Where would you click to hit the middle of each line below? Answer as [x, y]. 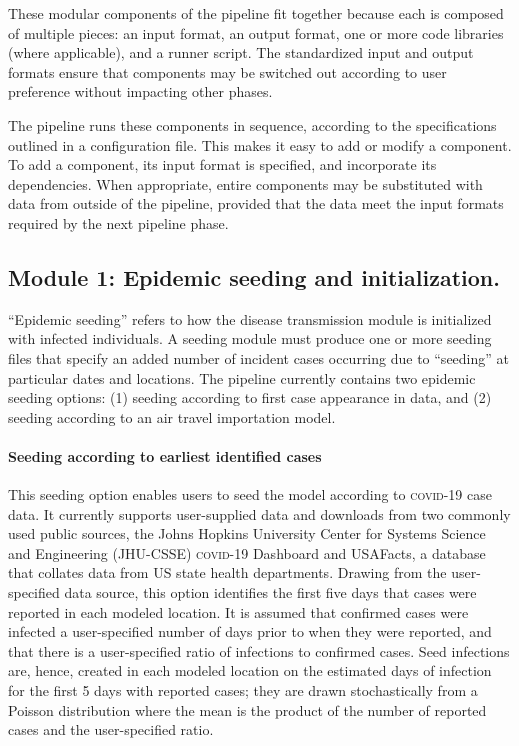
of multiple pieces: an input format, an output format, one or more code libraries [256, 32]
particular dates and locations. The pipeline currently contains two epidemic [242, 377]
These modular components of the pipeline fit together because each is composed [256, 13]
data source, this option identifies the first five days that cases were [270, 592]
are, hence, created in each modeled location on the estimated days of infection [250, 670]
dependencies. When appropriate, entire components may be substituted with [245, 183]
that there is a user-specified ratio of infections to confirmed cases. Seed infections [259, 650]
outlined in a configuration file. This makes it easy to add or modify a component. [260, 144]
